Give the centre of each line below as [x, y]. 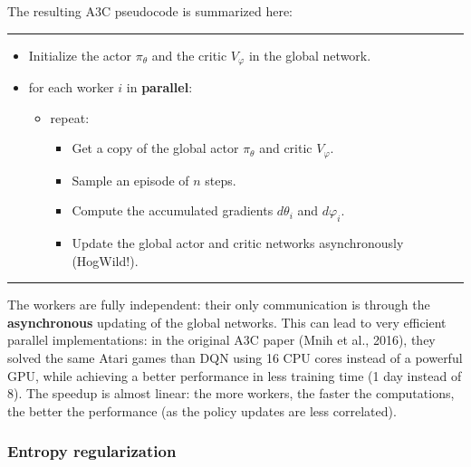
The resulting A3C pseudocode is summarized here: [150, 11]
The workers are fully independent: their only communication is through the [219, 305]
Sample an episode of [130, 180]
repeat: [70, 117]
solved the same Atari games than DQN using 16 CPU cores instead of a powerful [235, 358]
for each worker [71, 87]
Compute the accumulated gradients [173, 210]
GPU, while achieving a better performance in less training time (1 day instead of [235, 375]
